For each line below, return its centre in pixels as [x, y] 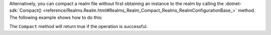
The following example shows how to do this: [56, 17]
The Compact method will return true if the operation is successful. [79, 27]
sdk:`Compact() [26, 10]
